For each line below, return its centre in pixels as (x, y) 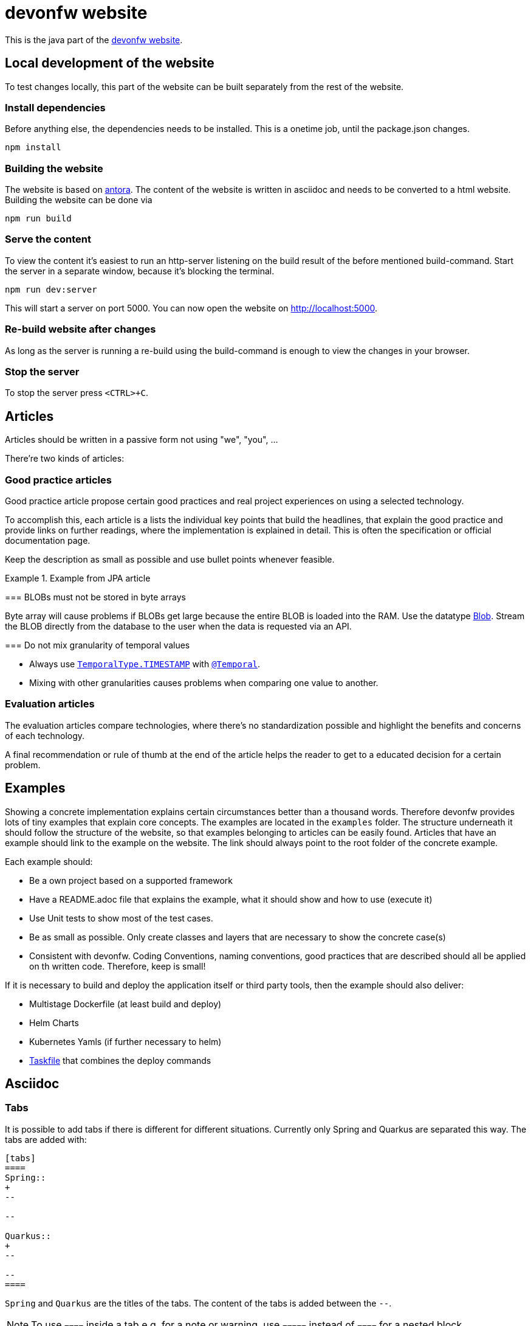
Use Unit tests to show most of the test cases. (121, 918)
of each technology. (45, 735)
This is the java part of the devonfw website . (94, 40)
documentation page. (48, 540)
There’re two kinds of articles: (65, 459)
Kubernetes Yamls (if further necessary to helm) (125, 1041)
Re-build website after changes (81, 329)
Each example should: (49, 861)
